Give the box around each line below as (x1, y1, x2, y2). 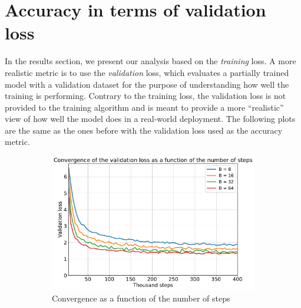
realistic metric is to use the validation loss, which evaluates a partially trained (5, 66, 289, 78)
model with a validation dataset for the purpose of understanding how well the (5, 78, 289, 90)
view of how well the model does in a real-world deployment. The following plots (5, 112, 296, 125)
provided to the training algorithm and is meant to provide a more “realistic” (5, 101, 284, 113)
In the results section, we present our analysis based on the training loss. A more (5, 55, 296, 67)
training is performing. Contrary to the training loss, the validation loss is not (5, 90, 286, 102)
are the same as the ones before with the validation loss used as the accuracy (5, 124, 283, 136)
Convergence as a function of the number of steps (52, 292, 230, 304)
